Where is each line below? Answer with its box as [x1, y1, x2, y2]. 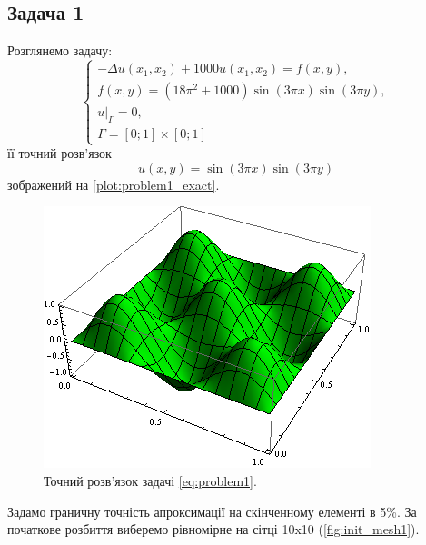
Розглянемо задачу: [7, 41, 113, 60]
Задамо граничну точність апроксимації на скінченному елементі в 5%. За [7, 501, 417, 520]
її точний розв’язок [7, 144, 112, 163]
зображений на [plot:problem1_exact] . [7, 174, 220, 193]
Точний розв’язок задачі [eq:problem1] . [44, 471, 257, 490]
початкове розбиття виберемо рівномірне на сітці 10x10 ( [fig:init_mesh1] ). [7, 520, 420, 539]
